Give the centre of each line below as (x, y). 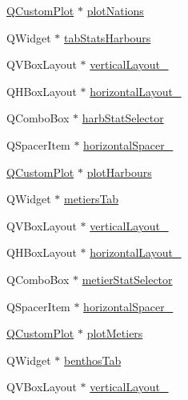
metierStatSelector (127, 279)
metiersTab (91, 199)
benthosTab (92, 360)
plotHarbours (119, 172)
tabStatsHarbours (107, 37)
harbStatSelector (123, 118)
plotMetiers (115, 333)
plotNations (115, 10)
